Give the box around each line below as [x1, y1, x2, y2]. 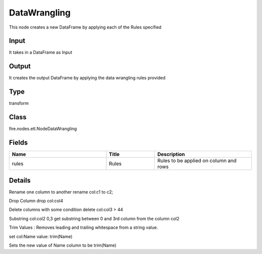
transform [9, 100, 29, 106]
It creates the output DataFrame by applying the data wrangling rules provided [9, 75, 166, 81]
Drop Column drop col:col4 [9, 198, 63, 204]
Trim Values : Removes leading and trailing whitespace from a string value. [9, 224, 158, 230]
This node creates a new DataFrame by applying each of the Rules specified [9, 24, 162, 30]
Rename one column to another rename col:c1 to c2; [9, 189, 114, 195]
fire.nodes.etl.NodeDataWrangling [9, 126, 77, 132]
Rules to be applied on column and [157, 158, 237, 164]
